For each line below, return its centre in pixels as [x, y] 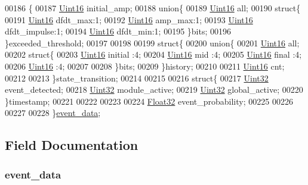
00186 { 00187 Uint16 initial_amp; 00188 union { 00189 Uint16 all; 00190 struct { [153, 8]
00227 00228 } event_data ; [53, 113]
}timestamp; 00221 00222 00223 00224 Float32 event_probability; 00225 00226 [149, 101]
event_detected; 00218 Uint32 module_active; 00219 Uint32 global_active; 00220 [154, 90]
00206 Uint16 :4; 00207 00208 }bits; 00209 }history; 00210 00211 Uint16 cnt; [145, 66]
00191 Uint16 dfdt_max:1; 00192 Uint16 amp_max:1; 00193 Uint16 [129, 19]
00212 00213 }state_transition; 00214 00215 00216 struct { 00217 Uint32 [137, 78]
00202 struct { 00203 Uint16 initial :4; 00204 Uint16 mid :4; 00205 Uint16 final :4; [153, 54]
